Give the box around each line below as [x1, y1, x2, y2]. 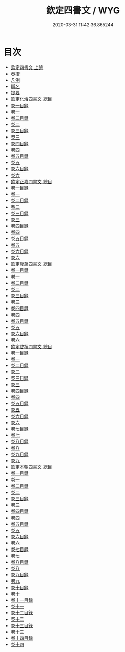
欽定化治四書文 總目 [10, 96, 52, 102]
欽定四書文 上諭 [10, 64, 44, 70]
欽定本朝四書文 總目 [10, 464, 52, 470]
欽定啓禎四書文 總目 [10, 343, 52, 349]
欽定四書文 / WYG [46, 5, 120, 16]
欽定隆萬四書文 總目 [10, 261, 52, 267]
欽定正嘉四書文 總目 [10, 178, 52, 184]
